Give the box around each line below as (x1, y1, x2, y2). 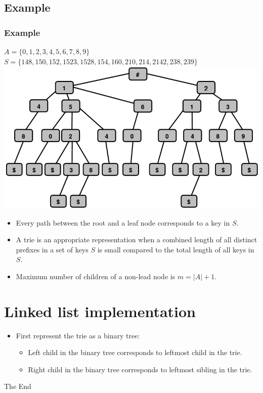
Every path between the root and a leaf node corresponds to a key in (16, 217, 230, 228)
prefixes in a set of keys (16, 244, 89, 254)
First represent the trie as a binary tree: (16, 330, 140, 340)
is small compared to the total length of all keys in (97, 244, 254, 254)
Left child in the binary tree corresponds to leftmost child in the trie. (28, 347, 242, 358)
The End (4, 381, 31, 391)
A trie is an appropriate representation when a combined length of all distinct (16, 234, 257, 245)
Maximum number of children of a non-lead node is (16, 271, 176, 281)
